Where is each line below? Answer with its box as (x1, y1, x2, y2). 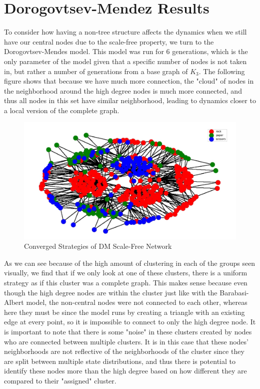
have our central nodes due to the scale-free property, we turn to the (4, 36, 214, 47)
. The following (198, 66, 245, 76)
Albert (4, 297, 24, 307)
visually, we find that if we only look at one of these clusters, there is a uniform (4, 267, 247, 278)
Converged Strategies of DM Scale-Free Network (24, 241, 172, 251)
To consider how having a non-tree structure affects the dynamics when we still (4, 27, 247, 37)
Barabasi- (219, 287, 249, 297)
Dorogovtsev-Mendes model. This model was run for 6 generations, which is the (4, 46, 248, 57)
